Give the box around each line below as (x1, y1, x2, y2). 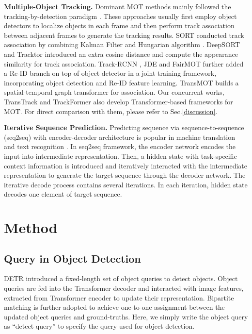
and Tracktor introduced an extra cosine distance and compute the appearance (4, 49, 238, 59)
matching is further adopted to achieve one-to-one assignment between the (4, 302, 225, 312)
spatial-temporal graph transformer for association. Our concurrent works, (4, 87, 224, 97)
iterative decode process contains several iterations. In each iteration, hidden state (4, 179, 248, 189)
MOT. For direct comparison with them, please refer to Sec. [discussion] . (4, 106, 218, 116)
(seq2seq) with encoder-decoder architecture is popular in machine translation (4, 132, 235, 142)
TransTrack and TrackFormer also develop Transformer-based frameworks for (4, 96, 233, 106)
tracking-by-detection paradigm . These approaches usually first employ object (4, 11, 237, 21)
